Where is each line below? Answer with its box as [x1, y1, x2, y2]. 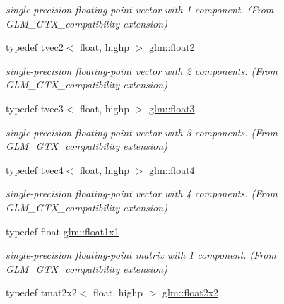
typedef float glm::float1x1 [6, 223, 119, 238]
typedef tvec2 [6, 40, 64, 54]
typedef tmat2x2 [6, 285, 77, 300]
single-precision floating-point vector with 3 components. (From [6, 124, 278, 139]
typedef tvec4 [6, 162, 64, 177]
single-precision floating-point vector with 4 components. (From [6, 186, 278, 201]
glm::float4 [149, 162, 195, 177]
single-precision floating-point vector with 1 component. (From [6, 2, 274, 16]
